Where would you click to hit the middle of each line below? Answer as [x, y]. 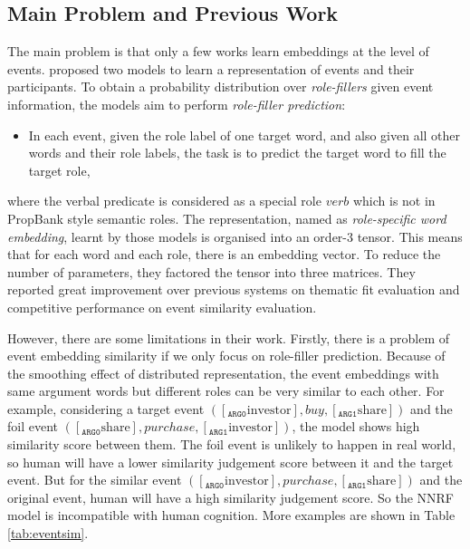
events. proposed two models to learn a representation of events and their [211, 68]
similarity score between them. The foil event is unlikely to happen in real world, [232, 444]
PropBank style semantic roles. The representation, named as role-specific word [227, 218]
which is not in [394, 201]
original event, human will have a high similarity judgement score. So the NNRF [230, 497]
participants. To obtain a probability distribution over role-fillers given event [221, 87]
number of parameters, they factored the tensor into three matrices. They [211, 271]
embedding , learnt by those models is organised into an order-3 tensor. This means [235, 236]
